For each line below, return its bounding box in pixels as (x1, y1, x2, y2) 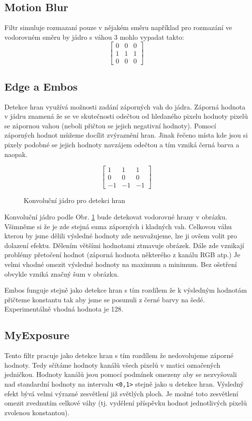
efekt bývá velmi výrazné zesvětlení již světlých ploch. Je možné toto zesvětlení (4, 388, 238, 398)
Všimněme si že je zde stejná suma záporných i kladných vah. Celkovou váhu (4, 221, 232, 231)
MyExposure (4, 327, 70, 343)
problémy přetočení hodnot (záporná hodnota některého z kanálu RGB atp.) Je (4, 249, 240, 260)
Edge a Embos (4, 78, 78, 94)
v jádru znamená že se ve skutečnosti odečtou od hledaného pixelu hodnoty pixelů (4, 111, 248, 121)
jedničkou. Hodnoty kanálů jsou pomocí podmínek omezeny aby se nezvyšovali (4, 369, 237, 379)
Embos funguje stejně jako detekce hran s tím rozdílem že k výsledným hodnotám (4, 285, 247, 295)
